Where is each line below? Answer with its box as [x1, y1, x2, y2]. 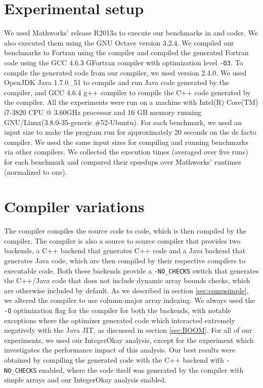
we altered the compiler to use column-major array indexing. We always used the [4, 295, 255, 305]
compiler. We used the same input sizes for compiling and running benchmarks [4, 136, 248, 147]
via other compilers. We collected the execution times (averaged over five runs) [4, 146, 248, 157]
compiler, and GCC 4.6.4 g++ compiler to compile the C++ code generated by [4, 87, 251, 97]
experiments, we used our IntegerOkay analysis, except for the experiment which [4, 334, 254, 345]
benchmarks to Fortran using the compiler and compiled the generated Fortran [4, 47, 249, 58]
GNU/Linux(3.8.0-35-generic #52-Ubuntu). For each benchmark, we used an [4, 117, 242, 127]
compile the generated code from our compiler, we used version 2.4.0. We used [4, 67, 247, 77]
